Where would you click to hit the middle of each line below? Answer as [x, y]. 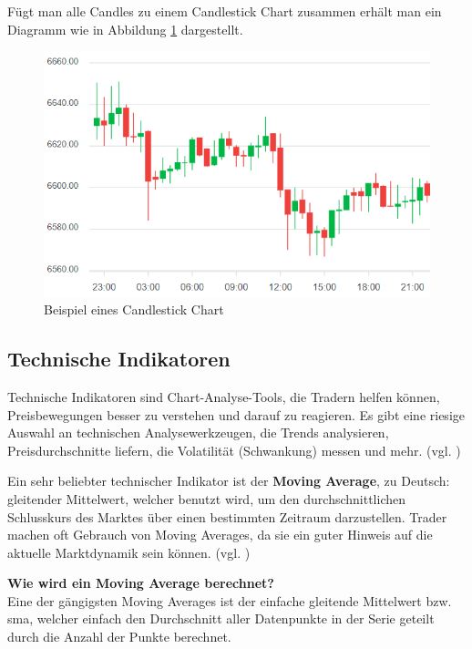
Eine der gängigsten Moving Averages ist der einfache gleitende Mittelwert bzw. [230, 600]
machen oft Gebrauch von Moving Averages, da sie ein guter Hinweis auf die [220, 535]
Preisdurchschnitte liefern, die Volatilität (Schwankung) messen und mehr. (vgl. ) [234, 450]
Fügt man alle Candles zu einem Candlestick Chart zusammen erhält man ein [225, 11]
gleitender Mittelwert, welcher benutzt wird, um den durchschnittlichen [207, 498]
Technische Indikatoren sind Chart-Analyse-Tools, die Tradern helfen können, [224, 396]
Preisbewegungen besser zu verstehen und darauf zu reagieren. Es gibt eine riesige [236, 414]
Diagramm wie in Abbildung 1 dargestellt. [125, 29]
